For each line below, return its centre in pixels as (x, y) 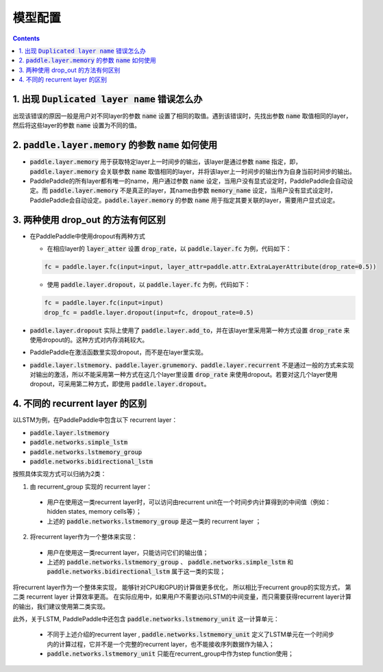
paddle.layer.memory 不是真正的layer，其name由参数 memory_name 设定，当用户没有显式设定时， (193, 190)
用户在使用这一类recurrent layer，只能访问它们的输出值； (128, 552)
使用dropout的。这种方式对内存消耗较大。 (89, 340)
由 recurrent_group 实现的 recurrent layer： (91, 486)
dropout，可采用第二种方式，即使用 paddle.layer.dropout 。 (120, 384)
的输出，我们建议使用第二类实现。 (61, 606)
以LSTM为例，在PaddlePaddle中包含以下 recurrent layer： (95, 420)
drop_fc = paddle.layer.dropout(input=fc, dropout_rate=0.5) (149, 312)
